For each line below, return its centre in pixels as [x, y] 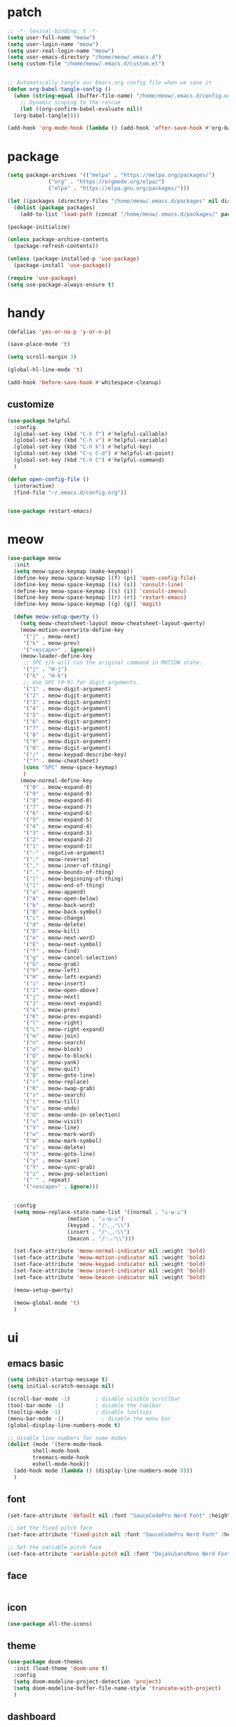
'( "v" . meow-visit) [53, 1121]
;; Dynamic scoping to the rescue [70, 102]
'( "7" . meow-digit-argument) [67, 729]
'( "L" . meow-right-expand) [64, 1029]
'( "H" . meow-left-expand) [62, 977]
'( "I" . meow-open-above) [61, 991]
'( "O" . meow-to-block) [58, 1056]
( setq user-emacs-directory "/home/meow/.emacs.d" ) [84, 57]
